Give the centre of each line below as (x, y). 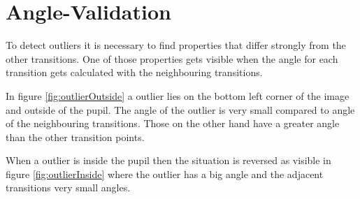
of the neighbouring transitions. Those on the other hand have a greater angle (173, 123)
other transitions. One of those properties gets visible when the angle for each (172, 58)
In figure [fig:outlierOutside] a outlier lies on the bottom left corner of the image (178, 95)
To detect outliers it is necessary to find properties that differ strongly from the (176, 45)
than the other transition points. (75, 137)
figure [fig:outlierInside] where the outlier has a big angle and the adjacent (165, 174)
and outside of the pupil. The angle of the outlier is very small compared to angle (180, 109)
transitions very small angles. (68, 187)
